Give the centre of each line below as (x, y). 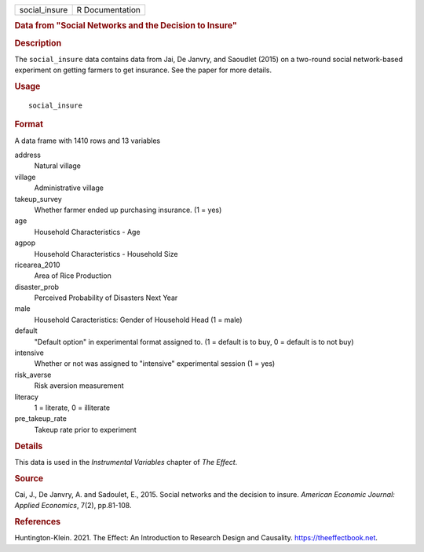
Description (38, 43)
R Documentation (109, 10)
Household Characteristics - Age (87, 232)
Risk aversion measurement (79, 386)
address (27, 155)
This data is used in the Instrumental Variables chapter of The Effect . (126, 462)
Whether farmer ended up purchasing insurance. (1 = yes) (128, 210)
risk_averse (33, 375)
